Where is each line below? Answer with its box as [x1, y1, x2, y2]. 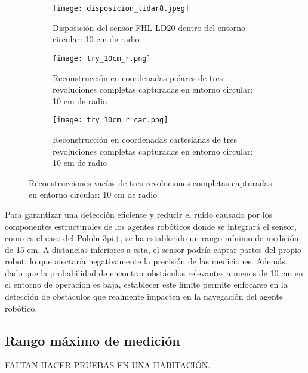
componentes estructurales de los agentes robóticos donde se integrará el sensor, [5, 220, 297, 232]
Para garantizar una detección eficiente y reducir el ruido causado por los [5, 208, 273, 220]
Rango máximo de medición [5, 331, 180, 349]
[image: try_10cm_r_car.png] [53, 116, 168, 125]
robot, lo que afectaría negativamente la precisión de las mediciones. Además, [5, 255, 288, 267]
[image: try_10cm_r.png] [53, 54, 151, 63]
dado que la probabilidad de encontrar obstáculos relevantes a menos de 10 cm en [5, 266, 303, 279]
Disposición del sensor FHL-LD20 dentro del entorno [53, 21, 246, 33]
